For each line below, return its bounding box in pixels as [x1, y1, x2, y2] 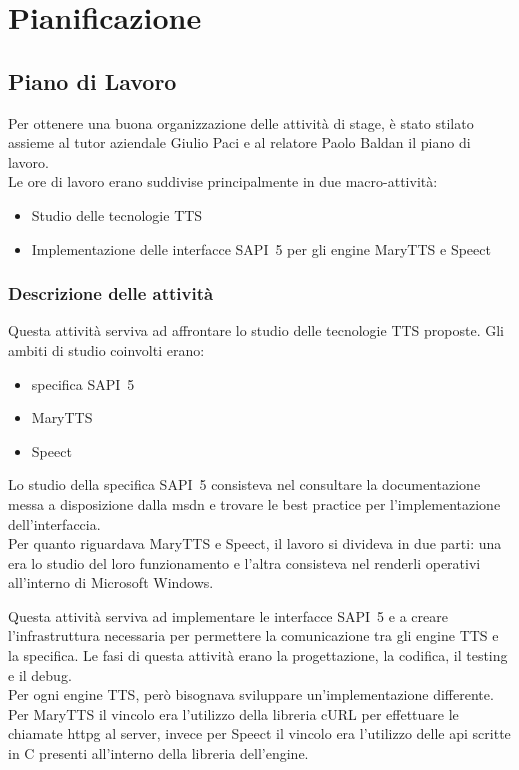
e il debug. [8, 664, 72, 685]
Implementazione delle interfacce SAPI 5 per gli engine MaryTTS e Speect [31, 238, 491, 259]
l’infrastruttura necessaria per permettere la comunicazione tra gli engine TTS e [8, 625, 499, 646]
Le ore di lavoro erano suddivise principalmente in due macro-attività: [8, 171, 438, 192]
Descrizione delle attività [8, 281, 214, 306]
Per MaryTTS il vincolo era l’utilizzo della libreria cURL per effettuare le [8, 703, 459, 724]
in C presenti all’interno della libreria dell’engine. [8, 743, 309, 764]
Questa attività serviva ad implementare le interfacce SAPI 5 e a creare [8, 605, 448, 626]
